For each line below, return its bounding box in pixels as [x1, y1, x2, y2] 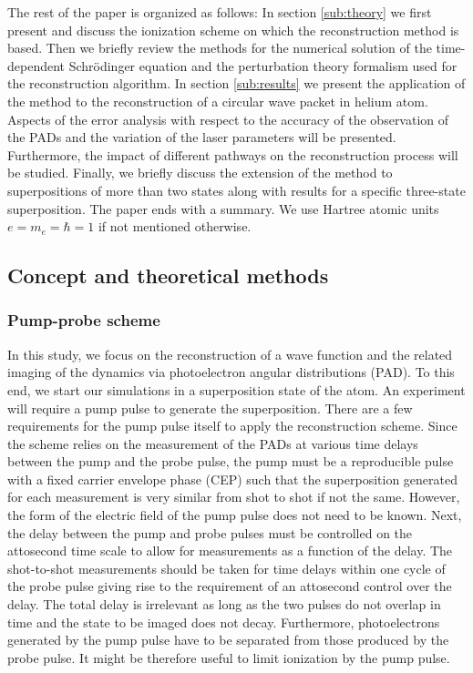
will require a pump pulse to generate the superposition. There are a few [7, 398, 413, 417]
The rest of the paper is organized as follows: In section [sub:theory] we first [7, 3, 432, 21]
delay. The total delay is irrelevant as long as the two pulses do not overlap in [7, 595, 441, 614]
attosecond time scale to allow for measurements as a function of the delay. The [7, 541, 453, 560]
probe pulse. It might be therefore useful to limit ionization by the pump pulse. [7, 648, 450, 667]
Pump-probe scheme [7, 309, 160, 331]
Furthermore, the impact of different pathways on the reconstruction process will [7, 145, 458, 164]
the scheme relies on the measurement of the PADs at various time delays [7, 433, 418, 453]
